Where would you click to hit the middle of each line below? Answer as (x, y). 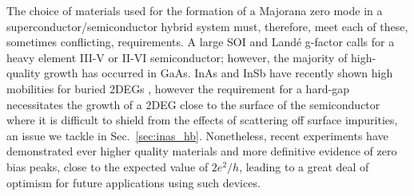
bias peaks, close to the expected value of (107, 166)
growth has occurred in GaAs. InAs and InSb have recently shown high (219, 73)
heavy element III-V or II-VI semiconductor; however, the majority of (177, 57)
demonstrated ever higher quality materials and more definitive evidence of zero (202, 151)
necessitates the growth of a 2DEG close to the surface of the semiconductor (193, 104)
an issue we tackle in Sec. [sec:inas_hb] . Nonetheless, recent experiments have (197, 135)
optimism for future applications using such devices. (133, 182)
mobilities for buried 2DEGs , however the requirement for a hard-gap (178, 88)
